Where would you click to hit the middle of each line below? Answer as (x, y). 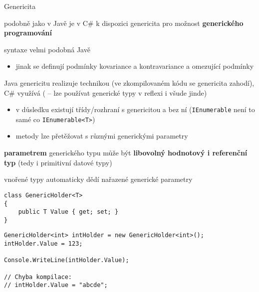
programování (28, 33)
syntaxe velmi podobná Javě (47, 49)
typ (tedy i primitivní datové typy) (58, 162)
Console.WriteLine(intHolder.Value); (67, 260)
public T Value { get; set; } (68, 212)
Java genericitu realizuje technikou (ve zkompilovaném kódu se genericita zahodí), (129, 82)
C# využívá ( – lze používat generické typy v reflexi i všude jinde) (106, 92)
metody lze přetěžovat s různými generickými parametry (102, 136)
